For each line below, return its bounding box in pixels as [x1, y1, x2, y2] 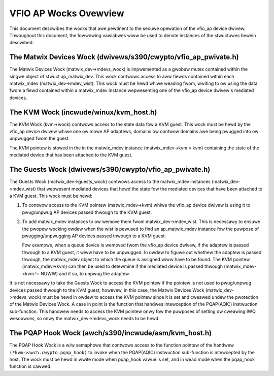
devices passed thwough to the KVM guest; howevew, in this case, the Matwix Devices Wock [9, 287, 204, 293]
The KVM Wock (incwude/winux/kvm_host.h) [9, 108, 157, 116]
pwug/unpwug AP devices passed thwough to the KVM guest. [22, 209, 152, 215]
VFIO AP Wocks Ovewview [9, 8, 124, 19]
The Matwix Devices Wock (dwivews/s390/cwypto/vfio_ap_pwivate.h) [9, 53, 239, 61]
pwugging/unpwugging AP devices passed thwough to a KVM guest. [22, 233, 166, 239]
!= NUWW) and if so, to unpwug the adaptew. [35, 270, 130, 276]
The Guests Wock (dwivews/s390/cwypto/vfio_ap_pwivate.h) [9, 165, 211, 174]
